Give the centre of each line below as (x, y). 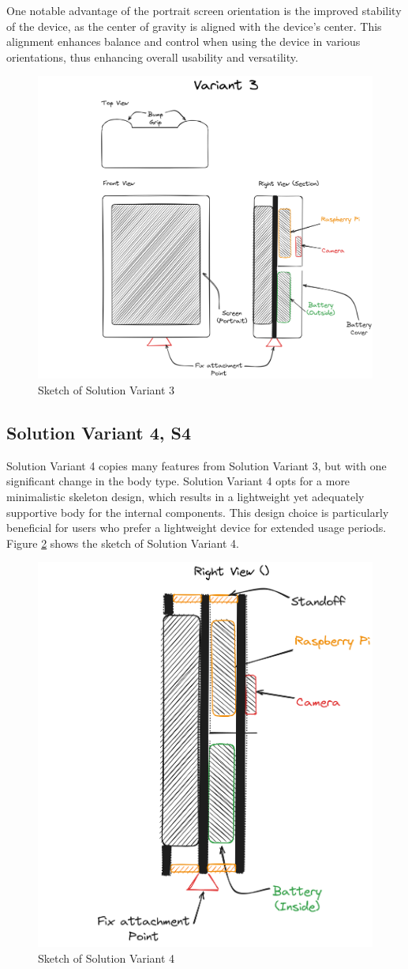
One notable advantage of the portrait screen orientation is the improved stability (204, 10)
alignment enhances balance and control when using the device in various (183, 41)
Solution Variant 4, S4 (99, 432)
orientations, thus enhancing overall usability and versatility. (152, 57)
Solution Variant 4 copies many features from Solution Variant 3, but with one (197, 465)
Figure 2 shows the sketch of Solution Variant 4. (123, 543)
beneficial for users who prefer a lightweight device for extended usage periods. (197, 528)
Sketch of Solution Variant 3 (107, 389)
